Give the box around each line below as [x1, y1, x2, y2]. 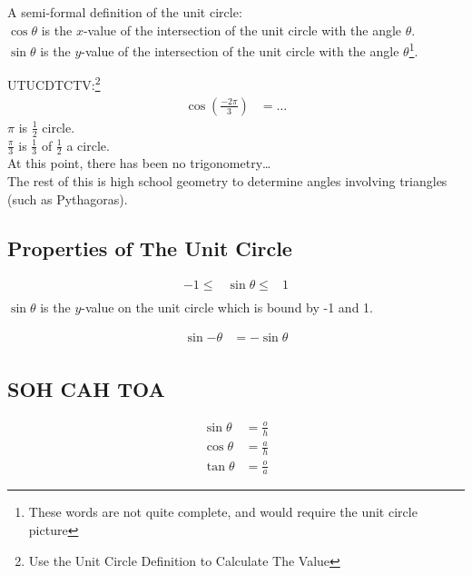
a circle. [66, 135, 110, 154]
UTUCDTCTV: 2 [7, 73, 101, 94]
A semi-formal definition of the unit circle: [7, 3, 242, 21]
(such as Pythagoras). [7, 189, 128, 208]
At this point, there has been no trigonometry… [7, 154, 271, 173]
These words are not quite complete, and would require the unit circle [28, 502, 418, 521]
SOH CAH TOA [7, 375, 165, 403]
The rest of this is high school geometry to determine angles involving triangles [7, 171, 447, 190]
